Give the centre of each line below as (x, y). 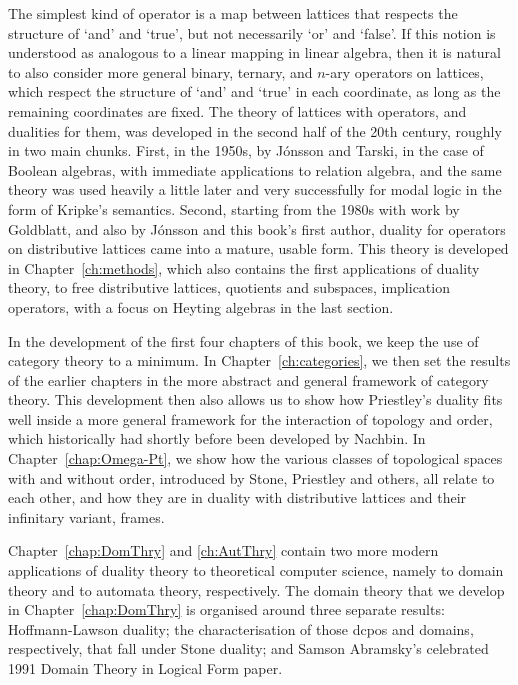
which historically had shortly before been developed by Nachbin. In (217, 438)
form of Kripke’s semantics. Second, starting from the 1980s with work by (234, 208)
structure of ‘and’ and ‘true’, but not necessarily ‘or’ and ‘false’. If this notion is (252, 32)
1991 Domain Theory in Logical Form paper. (145, 668)
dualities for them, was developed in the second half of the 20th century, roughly (255, 130)
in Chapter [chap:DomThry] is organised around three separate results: (226, 609)
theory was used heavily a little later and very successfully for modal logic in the (255, 189)
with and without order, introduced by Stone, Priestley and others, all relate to (251, 477)
